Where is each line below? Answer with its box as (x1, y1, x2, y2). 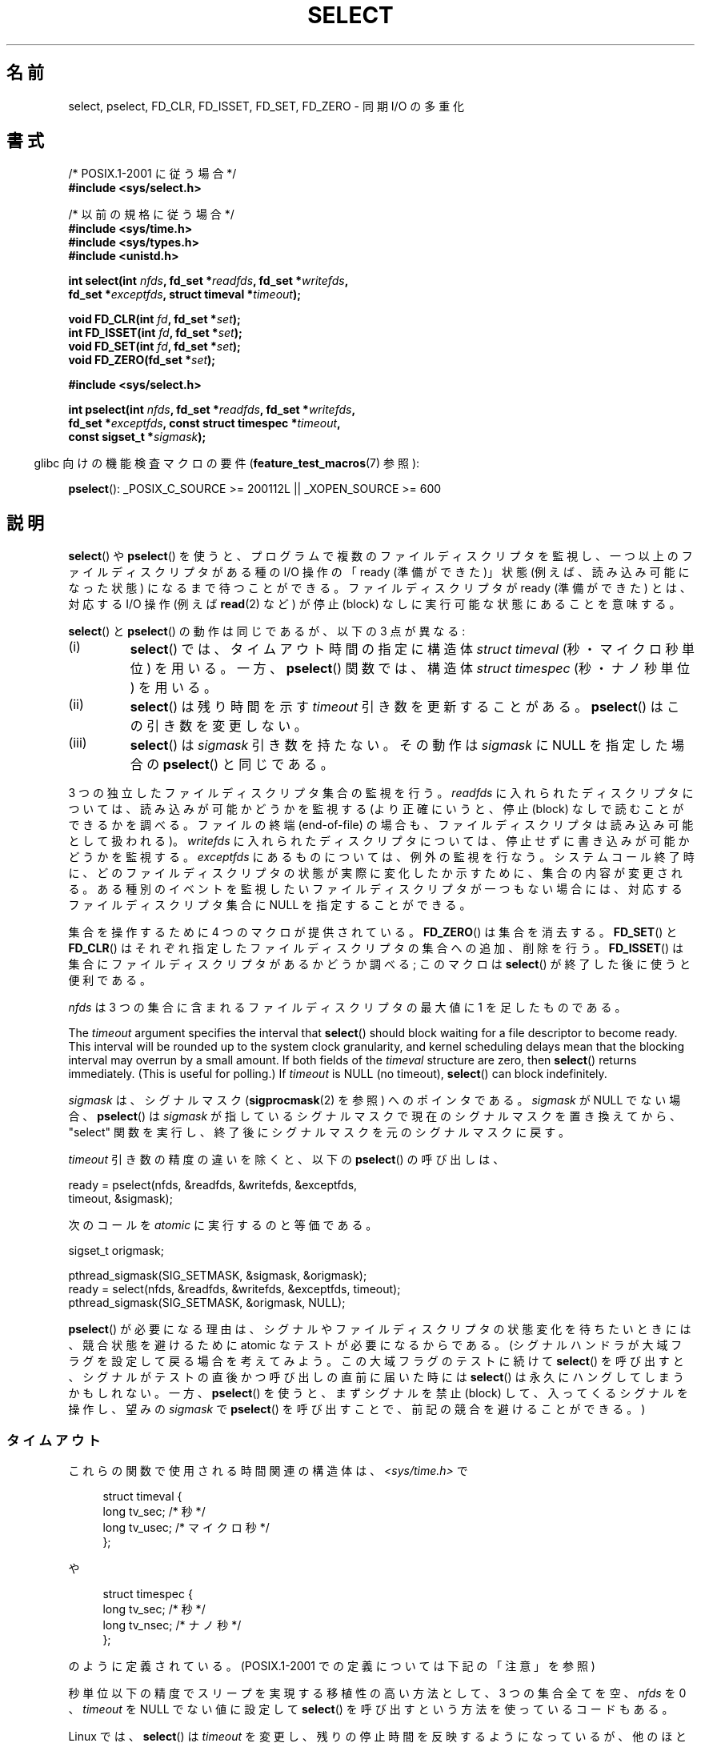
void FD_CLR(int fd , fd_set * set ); (68, 312, 241, 327)
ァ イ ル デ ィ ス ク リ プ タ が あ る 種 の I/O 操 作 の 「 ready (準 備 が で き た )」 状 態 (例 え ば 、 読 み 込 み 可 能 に (68, 565, 690, 579)
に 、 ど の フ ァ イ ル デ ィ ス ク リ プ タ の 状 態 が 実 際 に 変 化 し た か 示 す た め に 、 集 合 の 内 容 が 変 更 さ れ (68, 866, 683, 880)
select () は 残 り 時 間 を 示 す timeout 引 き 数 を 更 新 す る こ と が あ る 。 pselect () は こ (130, 699, 680, 715)
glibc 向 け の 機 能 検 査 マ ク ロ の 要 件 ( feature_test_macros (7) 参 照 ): (34, 456, 420, 471)
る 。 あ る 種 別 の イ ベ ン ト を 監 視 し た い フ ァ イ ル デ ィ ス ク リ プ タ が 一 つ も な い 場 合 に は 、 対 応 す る (68, 882, 683, 896)
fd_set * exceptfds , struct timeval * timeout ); (68, 287, 302, 302)
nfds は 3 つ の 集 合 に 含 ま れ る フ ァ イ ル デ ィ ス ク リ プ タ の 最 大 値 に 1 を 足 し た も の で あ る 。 (68, 1000, 627, 1015)
